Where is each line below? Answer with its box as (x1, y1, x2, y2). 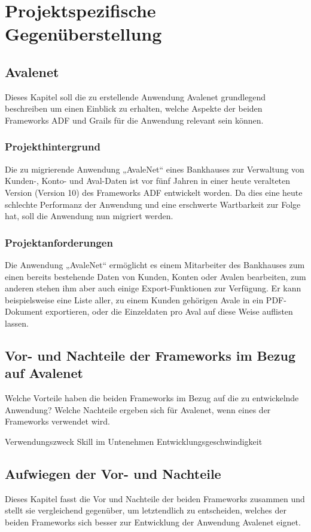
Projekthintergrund (5, 139, 100, 154)
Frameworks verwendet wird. (5, 415, 110, 428)
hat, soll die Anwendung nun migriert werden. (5, 210, 173, 222)
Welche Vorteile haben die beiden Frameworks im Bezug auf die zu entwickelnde (5, 392, 299, 404)
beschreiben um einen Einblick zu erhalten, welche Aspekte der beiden (5, 102, 263, 115)
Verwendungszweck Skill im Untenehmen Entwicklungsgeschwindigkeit (5, 435, 263, 447)
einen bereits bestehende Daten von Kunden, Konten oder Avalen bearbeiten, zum (5, 270, 306, 282)
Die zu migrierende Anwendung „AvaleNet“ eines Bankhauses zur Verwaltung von (5, 162, 304, 175)
